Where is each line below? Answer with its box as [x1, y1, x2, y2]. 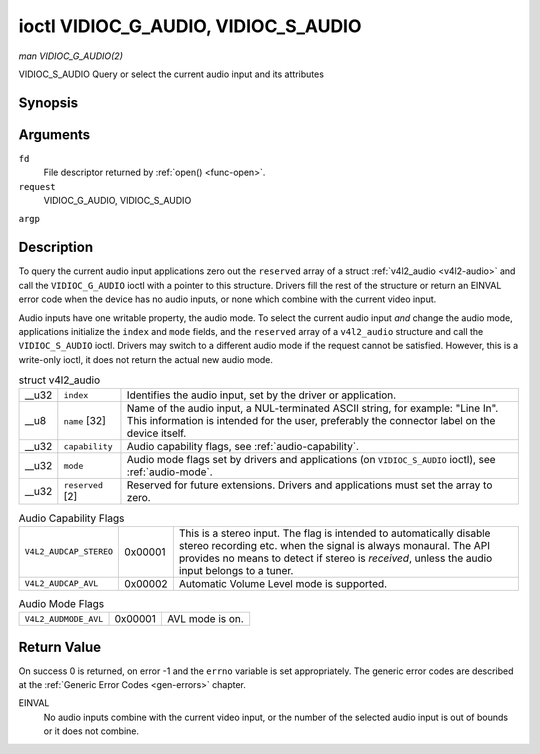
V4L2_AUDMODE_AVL [24, 613, 104, 624]
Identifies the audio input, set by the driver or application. [126, 388, 397, 402]
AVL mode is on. [166, 612, 244, 626]
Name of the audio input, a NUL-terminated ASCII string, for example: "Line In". [126, 401, 499, 415]
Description [18, 239, 94, 256]
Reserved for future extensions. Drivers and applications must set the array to [126, 478, 493, 492]
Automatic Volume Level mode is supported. [178, 576, 388, 590]
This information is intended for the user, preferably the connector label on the [126, 414, 496, 428]
